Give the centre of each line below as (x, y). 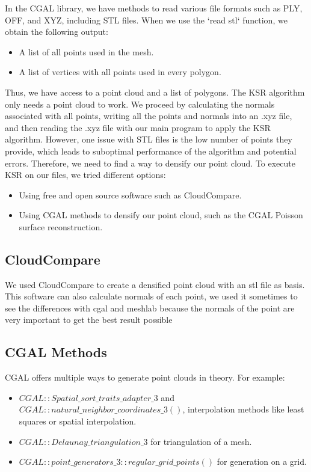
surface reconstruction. (61, 226)
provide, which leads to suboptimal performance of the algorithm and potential (151, 151)
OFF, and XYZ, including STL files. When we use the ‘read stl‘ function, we (146, 20)
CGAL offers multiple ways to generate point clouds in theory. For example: (145, 377)
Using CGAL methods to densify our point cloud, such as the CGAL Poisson (161, 215)
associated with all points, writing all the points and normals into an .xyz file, (149, 116)
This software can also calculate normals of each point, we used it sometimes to (151, 296)
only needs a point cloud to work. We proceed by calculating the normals (140, 104)
